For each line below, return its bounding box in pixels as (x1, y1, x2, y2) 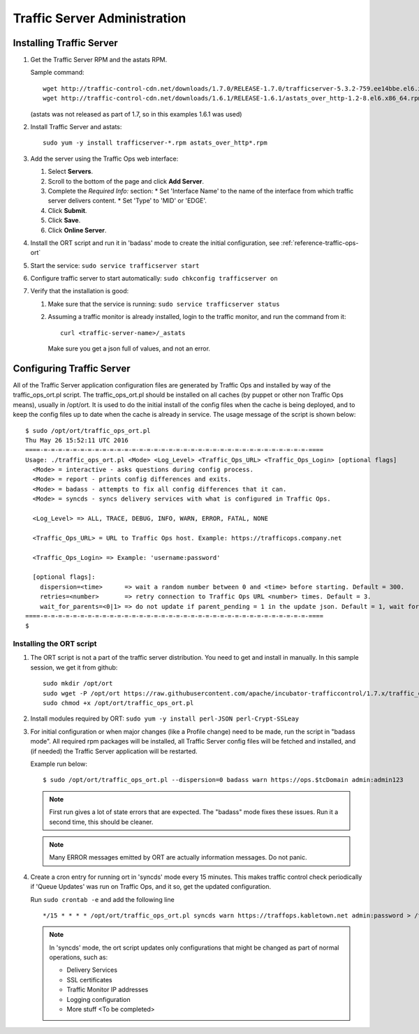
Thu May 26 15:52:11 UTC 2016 (25, 436, 129, 444)
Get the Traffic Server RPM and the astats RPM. (30, 56, 168, 64)
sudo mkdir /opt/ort (43, 679, 113, 688)
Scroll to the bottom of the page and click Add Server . (47, 177, 204, 185)
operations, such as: (49, 953, 108, 961)
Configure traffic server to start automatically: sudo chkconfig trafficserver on (30, 274, 279, 283)
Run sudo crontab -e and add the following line (30, 895, 175, 903)
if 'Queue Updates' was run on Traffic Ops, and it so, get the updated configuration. (30, 882, 272, 891)
